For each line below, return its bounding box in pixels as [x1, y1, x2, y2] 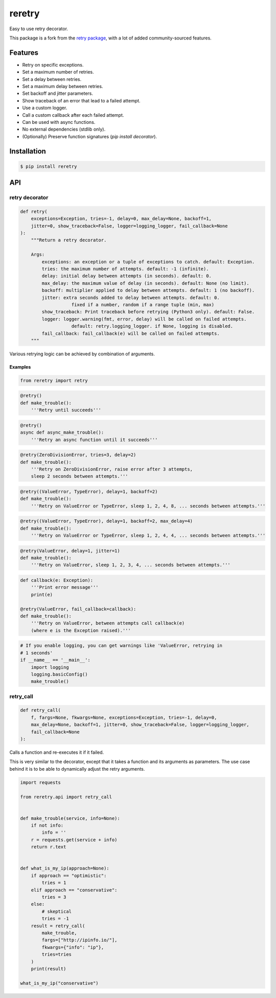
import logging [31, 664, 69, 670]
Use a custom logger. [22, 105, 67, 111]
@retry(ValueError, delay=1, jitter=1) [20, 548, 120, 554]
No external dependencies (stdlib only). [22, 126, 106, 133]
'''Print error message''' [31, 584, 99, 590]
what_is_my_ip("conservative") [20, 980, 99, 986]
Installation [9, 146, 46, 156]
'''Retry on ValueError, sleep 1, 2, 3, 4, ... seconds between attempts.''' [31, 562, 231, 568]
